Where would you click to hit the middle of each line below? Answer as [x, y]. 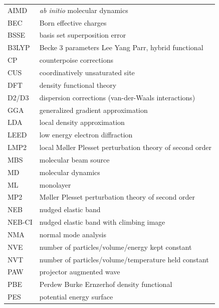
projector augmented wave [80, 272]
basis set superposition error [83, 35]
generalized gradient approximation [93, 110]
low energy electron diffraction [86, 135]
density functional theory [78, 85]
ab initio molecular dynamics [84, 10]
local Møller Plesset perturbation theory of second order [126, 147]
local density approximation [82, 122]
